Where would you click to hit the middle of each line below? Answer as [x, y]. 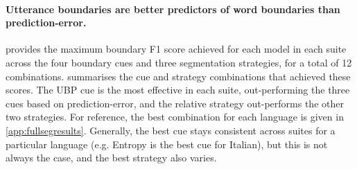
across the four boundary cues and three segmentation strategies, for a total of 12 [179, 62]
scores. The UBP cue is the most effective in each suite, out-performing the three [178, 90]
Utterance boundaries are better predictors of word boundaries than [173, 9]
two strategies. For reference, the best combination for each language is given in [175, 117]
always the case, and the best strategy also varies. [111, 158]
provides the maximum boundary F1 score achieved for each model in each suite [176, 49]
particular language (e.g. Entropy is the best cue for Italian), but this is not [167, 144]
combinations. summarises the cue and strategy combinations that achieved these [178, 76]
